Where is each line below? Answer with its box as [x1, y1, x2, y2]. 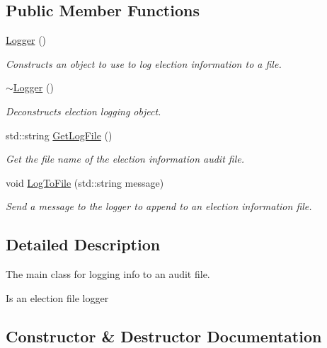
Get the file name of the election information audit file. [6, 151, 244, 166]
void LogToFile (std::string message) [6, 175, 164, 190]
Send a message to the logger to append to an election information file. [6, 199, 312, 214]
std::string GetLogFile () [6, 127, 113, 142]
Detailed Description [6, 233, 161, 255]
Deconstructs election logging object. [6, 103, 161, 118]
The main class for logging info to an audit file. [6, 267, 210, 282]
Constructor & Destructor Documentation [6, 325, 322, 347]
